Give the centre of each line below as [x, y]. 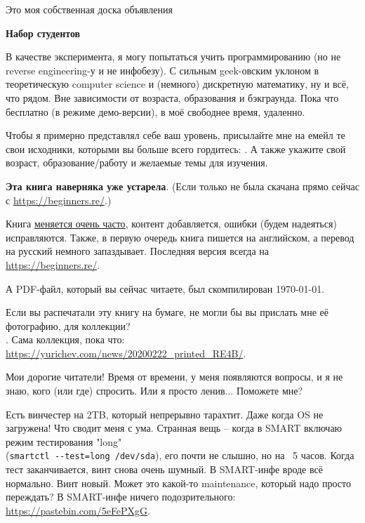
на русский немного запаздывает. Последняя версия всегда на [138, 251]
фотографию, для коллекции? [68, 325]
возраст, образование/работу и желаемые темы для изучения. [137, 163]
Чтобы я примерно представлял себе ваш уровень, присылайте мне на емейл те [175, 135]
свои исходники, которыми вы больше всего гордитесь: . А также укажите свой [176, 148]
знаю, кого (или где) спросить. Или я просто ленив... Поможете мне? [154, 391]
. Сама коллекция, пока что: [65, 339]
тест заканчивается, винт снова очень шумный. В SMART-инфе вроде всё [164, 469]
